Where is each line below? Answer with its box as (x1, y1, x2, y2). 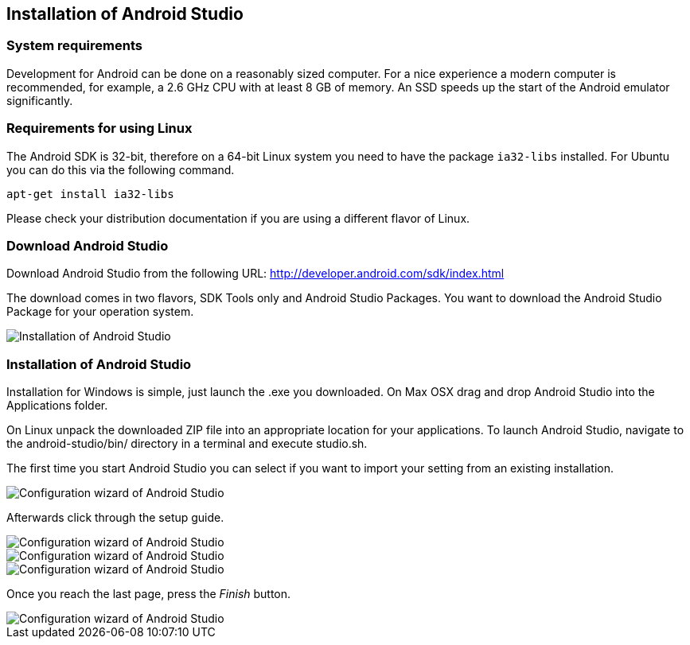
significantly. (6, 93, 73, 107)
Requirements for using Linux (6, 120, 193, 137)
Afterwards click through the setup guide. (6, 511, 224, 525)
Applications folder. (6, 398, 108, 413)
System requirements (6, 37, 142, 54)
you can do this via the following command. (6, 162, 235, 177)
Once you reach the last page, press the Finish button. (6, 587, 291, 601)
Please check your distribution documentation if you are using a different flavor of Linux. (6, 211, 470, 225)
